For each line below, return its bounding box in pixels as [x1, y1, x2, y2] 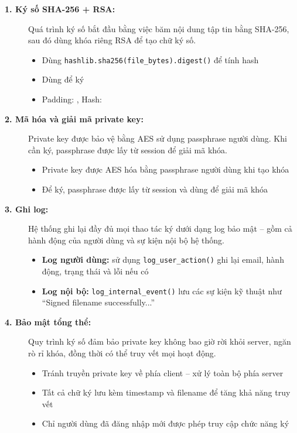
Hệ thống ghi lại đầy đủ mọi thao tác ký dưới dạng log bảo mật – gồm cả [28, 222, 292, 235]
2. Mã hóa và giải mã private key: [5, 112, 144, 125]
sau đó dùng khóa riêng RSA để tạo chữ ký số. [28, 34, 196, 46]
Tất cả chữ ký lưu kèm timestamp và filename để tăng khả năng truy [42, 386, 291, 398]
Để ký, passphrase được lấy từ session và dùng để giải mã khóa [42, 183, 268, 195]
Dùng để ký [42, 73, 84, 85]
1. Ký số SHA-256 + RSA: [5, 3, 115, 15]
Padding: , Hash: [42, 93, 102, 105]
